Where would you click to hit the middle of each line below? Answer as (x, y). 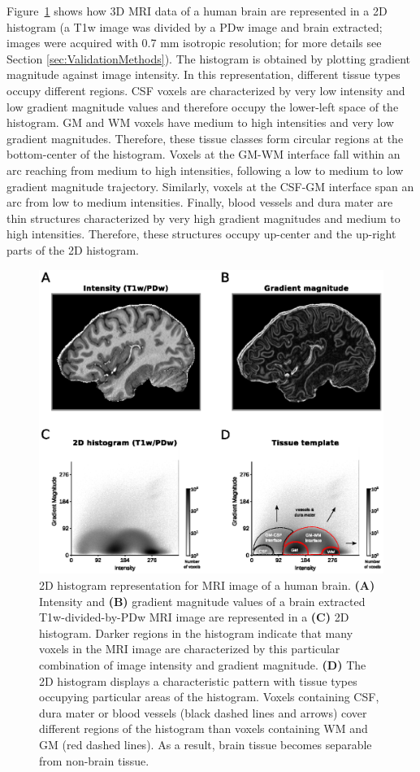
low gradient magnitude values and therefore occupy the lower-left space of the (203, 106)
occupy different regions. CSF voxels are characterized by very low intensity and (206, 90)
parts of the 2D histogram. (73, 249)
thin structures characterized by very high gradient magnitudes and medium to (204, 218)
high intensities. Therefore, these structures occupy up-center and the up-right (201, 234)
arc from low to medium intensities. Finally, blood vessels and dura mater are (200, 202)
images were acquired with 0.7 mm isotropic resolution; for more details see (194, 43)
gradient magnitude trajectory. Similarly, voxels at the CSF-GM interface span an (210, 186)
